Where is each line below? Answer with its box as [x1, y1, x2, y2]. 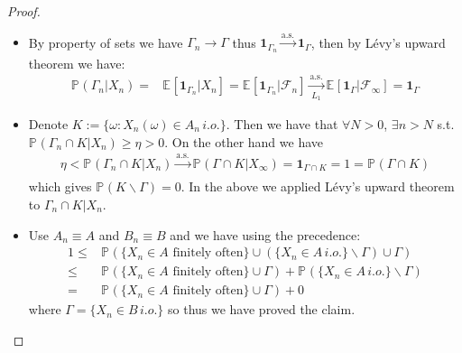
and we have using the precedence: [170, 225, 361, 244]
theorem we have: [28, 53, 125, 72]
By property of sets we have [28, 33, 183, 51]
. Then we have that [226, 114, 338, 133]
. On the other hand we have [164, 132, 324, 151]
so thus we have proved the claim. [168, 300, 356, 319]
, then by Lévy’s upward [310, 33, 446, 51]
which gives [28, 177, 92, 196]
